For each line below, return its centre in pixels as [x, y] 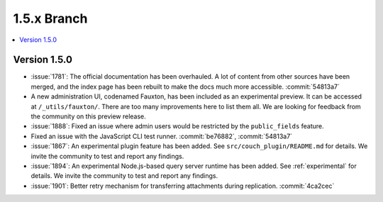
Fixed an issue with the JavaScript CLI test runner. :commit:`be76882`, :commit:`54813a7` [162, 136]
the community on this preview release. [89, 116]
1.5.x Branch [50, 18]
